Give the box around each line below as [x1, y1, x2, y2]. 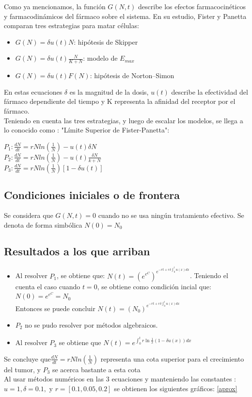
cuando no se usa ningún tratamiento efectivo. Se [98, 210, 244, 220]
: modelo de [83, 53, 118, 63]
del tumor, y [4, 364, 41, 374]
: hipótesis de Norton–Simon [90, 70, 174, 81]
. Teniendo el [189, 270, 228, 281]
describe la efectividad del [171, 86, 248, 97]
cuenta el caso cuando [15, 281, 80, 291]
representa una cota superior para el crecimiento [100, 353, 244, 364]
